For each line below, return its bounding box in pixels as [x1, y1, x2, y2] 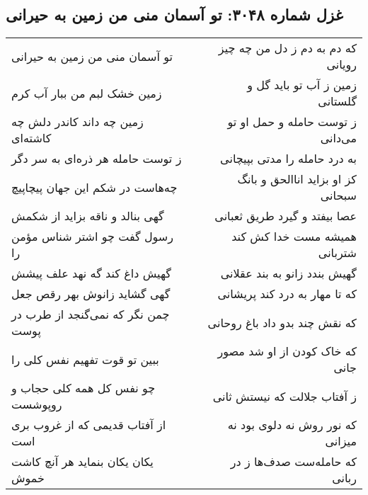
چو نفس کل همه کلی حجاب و [11, 380, 156, 397]
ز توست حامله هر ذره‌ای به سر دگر [11, 150, 182, 167]
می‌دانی [320, 130, 357, 147]
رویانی [326, 56, 357, 73]
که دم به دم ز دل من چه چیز [218, 40, 357, 57]
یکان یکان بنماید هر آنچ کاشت [11, 453, 154, 470]
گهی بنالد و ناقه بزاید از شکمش [11, 207, 164, 224]
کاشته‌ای [11, 130, 52, 147]
